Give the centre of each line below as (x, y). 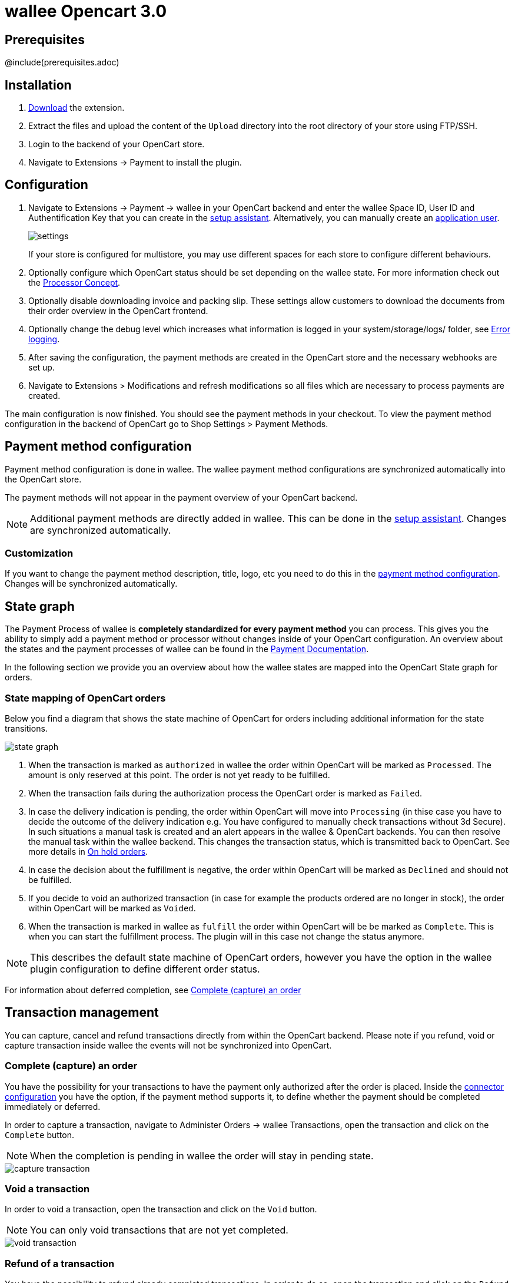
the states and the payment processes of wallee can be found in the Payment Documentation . (187, 649)
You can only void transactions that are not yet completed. (159, 1230)
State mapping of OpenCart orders (85, 698)
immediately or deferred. (53, 1106)
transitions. (26, 729)
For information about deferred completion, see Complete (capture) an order (153, 990)
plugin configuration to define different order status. (145, 969)
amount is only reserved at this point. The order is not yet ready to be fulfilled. (179, 775)
